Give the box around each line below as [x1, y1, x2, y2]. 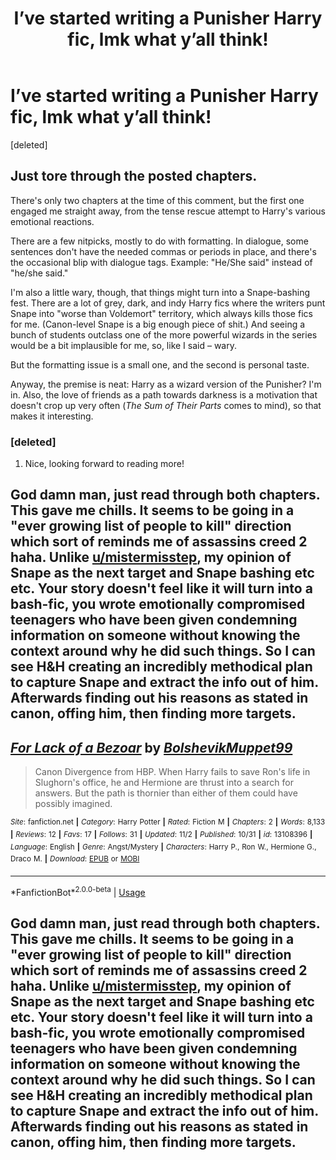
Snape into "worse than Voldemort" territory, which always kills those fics [10, 307, 313, 319]
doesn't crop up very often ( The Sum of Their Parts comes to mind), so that [10, 399, 322, 411]
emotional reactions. [10, 215, 95, 227]
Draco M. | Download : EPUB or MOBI [10, 854, 140, 864]
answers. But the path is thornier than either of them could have [34, 787, 298, 799]
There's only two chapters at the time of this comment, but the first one [10, 194, 305, 206]
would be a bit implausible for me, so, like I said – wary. [10, 339, 237, 351]
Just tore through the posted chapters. [10, 168, 258, 185]
